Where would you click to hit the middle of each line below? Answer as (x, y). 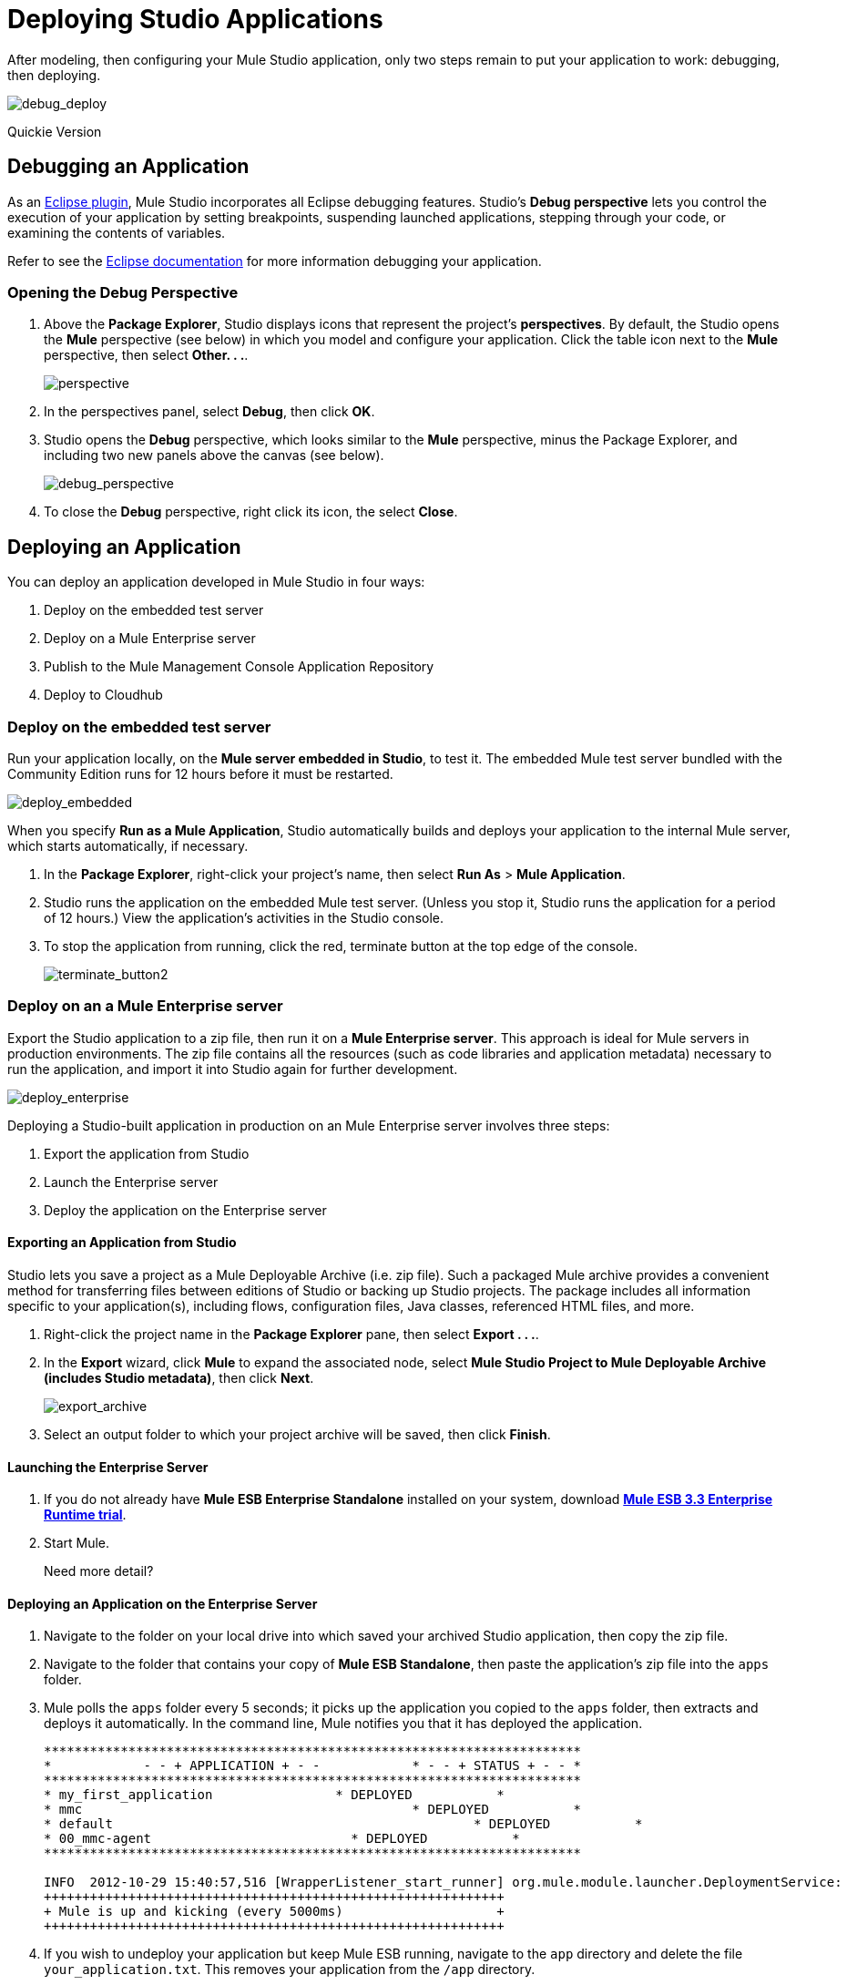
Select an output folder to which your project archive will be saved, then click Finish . (297, 1434)
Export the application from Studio (147, 1153)
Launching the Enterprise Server (108, 1467)
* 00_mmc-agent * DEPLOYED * (282, 1839)
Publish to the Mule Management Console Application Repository (239, 667)
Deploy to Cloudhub (103, 695)
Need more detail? (99, 1571)
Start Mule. (77, 1543)
